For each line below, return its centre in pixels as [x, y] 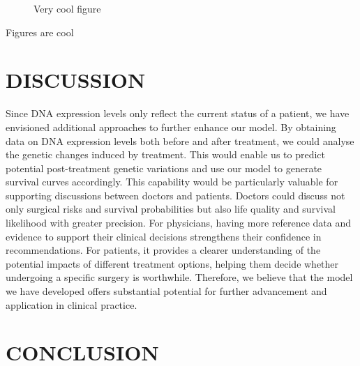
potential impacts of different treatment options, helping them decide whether [172, 263]
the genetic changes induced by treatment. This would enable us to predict [166, 154]
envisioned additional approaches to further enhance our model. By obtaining [171, 127]
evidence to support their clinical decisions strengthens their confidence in [164, 236]
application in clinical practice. [72, 304]
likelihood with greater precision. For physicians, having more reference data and [179, 223]
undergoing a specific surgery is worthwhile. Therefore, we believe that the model [179, 277]
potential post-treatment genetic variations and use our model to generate [164, 168]
